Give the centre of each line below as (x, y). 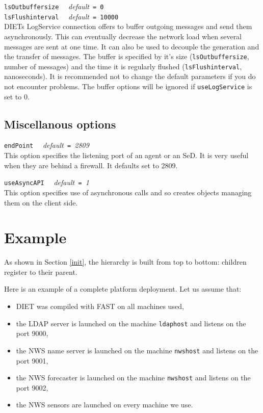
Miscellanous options (60, 124)
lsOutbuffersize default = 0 (54, 6)
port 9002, (32, 387)
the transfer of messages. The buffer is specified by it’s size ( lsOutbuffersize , (127, 56)
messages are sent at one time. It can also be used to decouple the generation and (132, 46)
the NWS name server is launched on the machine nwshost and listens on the (137, 350)
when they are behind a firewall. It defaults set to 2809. (91, 165)
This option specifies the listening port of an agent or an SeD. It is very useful (126, 155)
